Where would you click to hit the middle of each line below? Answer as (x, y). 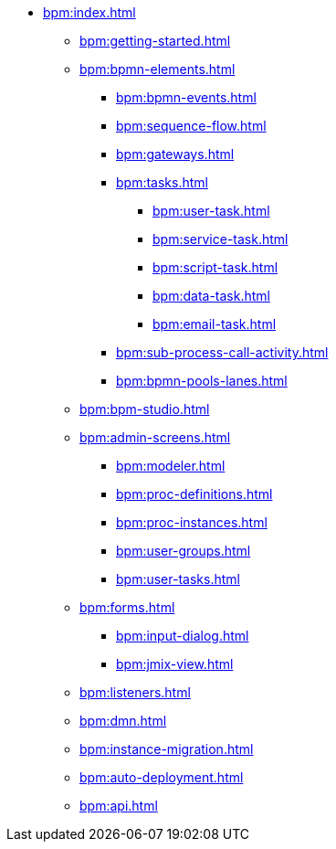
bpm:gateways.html (175, 154)
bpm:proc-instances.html (192, 522)
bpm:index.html (89, 12)
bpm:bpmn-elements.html (157, 69)
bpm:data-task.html (211, 296)
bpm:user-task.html (211, 211)
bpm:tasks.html (162, 182)
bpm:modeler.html (171, 466)
